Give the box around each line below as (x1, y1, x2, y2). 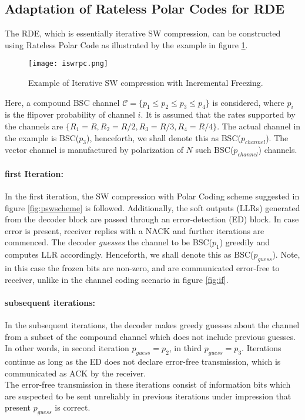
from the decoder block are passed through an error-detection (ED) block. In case (5, 213, 299, 225)
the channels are (5, 120, 63, 132)
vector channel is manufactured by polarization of (5, 144, 183, 156)
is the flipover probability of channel (5, 108, 135, 121)
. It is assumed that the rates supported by (140, 108, 296, 121)
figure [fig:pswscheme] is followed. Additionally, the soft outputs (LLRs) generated (5, 201, 300, 214)
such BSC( (195, 144, 234, 156)
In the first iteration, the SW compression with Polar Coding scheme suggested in (5, 190, 300, 202)
